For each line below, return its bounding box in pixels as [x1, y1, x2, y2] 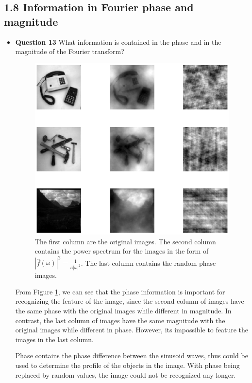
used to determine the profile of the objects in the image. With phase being [15, 360, 240, 370]
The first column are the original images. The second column [34, 236, 216, 246]
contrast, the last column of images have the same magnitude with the [15, 315, 225, 325]
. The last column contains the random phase [81, 257, 216, 268]
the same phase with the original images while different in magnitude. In [15, 305, 232, 315]
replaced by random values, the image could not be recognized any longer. [15, 369, 236, 380]
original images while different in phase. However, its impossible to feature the [15, 325, 249, 335]
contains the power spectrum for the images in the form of [34, 246, 209, 256]
